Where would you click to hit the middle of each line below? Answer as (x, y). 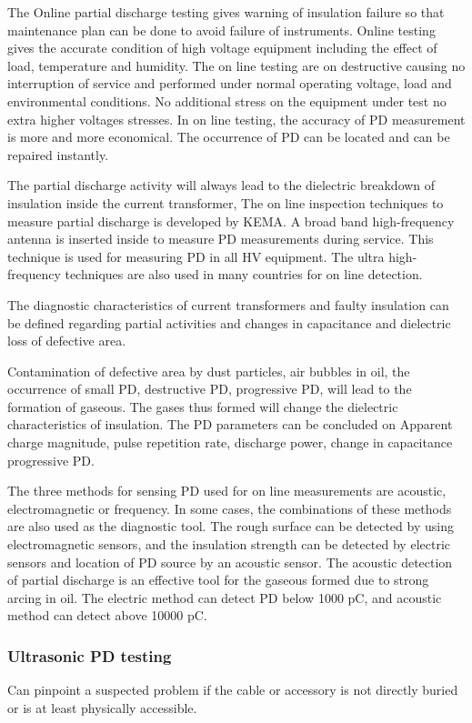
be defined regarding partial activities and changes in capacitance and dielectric (229, 322)
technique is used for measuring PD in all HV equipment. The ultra (196, 256)
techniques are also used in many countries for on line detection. (244, 274)
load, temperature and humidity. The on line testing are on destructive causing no (236, 65)
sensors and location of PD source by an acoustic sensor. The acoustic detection (230, 562)
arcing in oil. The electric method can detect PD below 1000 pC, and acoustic (225, 597)
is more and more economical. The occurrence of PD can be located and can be (229, 137)
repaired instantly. (58, 154)
